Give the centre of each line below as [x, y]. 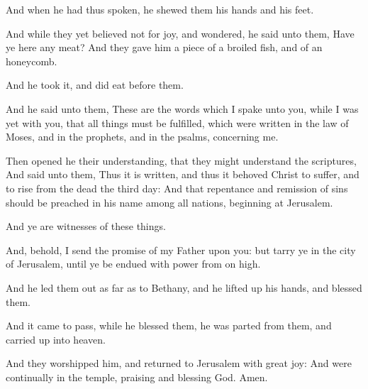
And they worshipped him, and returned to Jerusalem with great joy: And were [179, 363]
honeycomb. [32, 61]
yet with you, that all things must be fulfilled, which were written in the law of [177, 122]
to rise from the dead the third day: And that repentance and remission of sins [177, 188]
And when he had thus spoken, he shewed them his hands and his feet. [160, 9]
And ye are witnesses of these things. [86, 226]
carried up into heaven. [56, 339]
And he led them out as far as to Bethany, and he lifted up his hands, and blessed [184, 287]
